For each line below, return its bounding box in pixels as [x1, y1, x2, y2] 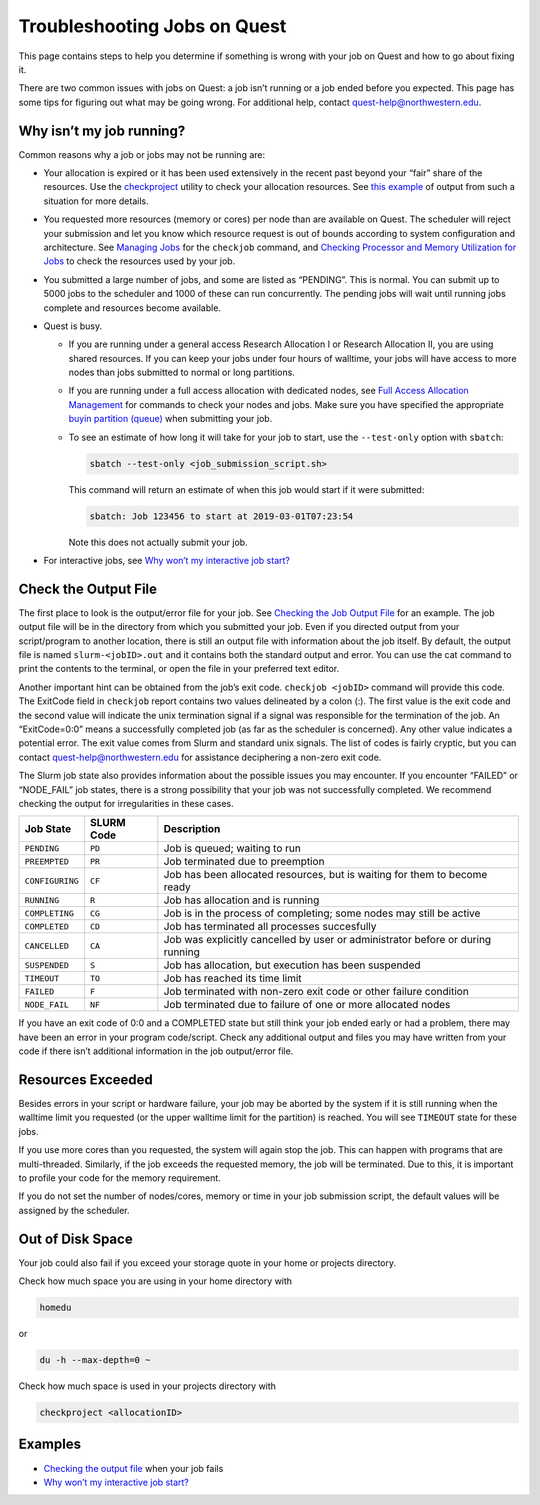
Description [163, 822, 221, 836]
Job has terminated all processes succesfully [163, 920, 377, 934]
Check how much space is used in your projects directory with [18, 1380, 277, 1392]
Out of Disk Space [18, 1230, 134, 1247]
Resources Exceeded [18, 1071, 154, 1088]
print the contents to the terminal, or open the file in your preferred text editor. [18, 663, 340, 675]
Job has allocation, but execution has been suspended [163, 958, 421, 972]
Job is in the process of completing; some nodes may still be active [163, 906, 481, 920]
